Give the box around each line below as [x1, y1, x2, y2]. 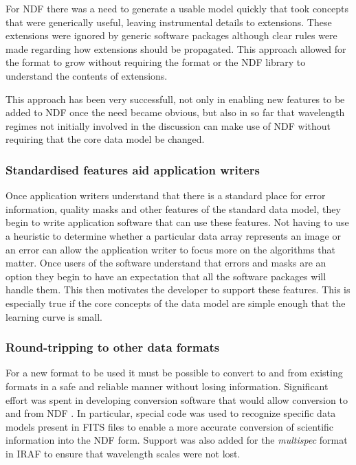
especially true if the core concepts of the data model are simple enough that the [5, 295, 346, 310]
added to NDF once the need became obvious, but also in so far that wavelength [5, 105, 345, 120]
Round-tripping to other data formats [5, 339, 220, 356]
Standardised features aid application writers [5, 161, 260, 178]
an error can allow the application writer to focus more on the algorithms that [5, 242, 335, 256]
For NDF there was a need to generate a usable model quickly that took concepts [5, 1, 349, 15]
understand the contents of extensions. [5, 68, 168, 82]
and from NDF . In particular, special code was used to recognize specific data [5, 406, 336, 420]
